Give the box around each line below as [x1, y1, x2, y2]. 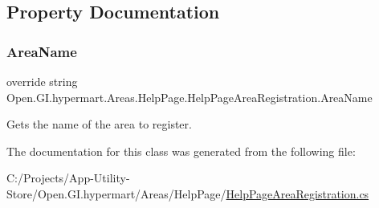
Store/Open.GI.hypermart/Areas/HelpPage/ [6, 185, 226, 202]
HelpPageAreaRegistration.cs [226, 185, 369, 202]
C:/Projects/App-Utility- [6, 169, 130, 186]
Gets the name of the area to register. [6, 116, 192, 133]
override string [6, 73, 78, 89]
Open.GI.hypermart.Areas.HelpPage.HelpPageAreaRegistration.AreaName [6, 88, 373, 105]
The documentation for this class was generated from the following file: [6, 142, 356, 159]
